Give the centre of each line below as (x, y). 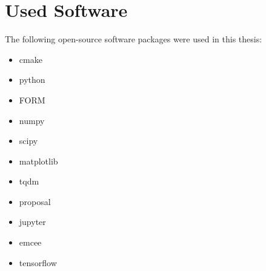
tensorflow (38, 262)
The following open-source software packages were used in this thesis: (134, 39)
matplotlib (38, 161)
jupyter (32, 222)
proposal (35, 201)
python (32, 80)
